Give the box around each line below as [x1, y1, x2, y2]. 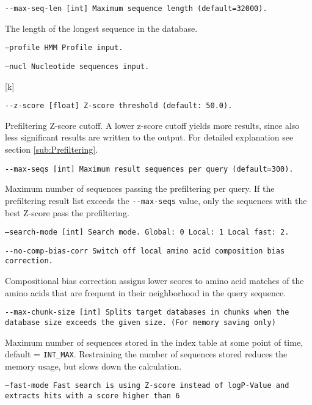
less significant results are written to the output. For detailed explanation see [5, 131, 294, 144]
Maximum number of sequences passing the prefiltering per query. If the [5, 182, 275, 195]
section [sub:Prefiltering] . [5, 143, 98, 155]
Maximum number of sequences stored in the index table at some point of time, [5, 335, 303, 348]
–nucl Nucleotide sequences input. [5, 62, 150, 71]
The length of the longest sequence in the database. [5, 21, 198, 34]
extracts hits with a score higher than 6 [5, 392, 180, 401]
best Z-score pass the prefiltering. [5, 206, 129, 219]
